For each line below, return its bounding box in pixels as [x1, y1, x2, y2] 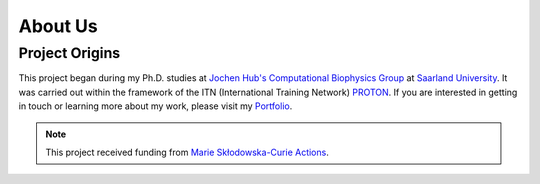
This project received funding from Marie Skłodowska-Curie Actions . [45, 146, 329, 158]
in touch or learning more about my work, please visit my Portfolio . [18, 100, 293, 112]
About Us [18, 15, 99, 37]
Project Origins [18, 44, 121, 62]
